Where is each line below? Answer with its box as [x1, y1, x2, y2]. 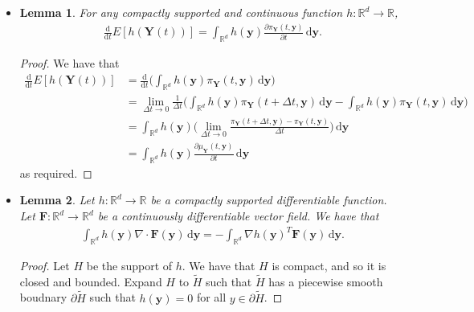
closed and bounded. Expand [19, 273, 162, 289]
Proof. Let [19, 257, 70, 273]
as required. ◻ [19, 164, 92, 181]
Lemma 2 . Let [19, 191, 95, 208]
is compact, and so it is [272, 257, 386, 273]
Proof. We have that [19, 55, 120, 72]
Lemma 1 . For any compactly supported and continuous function [19, 4, 343, 20]
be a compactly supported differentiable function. [150, 191, 387, 208]
